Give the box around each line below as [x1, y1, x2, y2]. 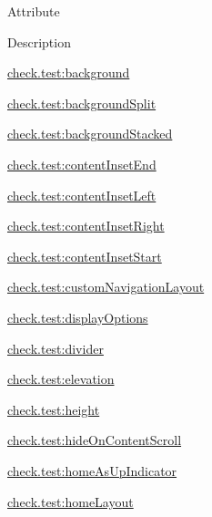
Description [7, 32, 71, 51]
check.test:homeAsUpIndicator [7, 460, 177, 480]
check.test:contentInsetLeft [7, 185, 156, 204]
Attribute [7, 2, 60, 20]
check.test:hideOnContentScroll [7, 430, 182, 450]
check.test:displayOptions [7, 307, 148, 326]
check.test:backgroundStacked [7, 124, 173, 143]
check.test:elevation [7, 369, 115, 388]
